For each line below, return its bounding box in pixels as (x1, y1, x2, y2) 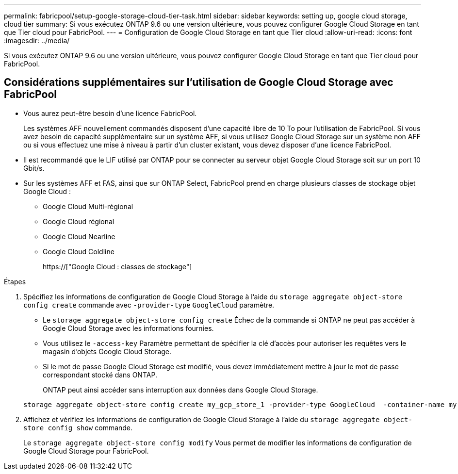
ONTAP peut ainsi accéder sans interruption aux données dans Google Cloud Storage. (43, 385, 318, 394)
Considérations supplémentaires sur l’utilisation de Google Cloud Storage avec (4, 76, 393, 89)
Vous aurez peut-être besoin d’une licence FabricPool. (23, 109, 197, 117)
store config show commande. (23, 423, 133, 432)
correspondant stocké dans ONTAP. (43, 370, 157, 379)
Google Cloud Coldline (43, 247, 114, 256)
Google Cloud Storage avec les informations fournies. (43, 324, 214, 332)
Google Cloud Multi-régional (43, 202, 133, 211)
